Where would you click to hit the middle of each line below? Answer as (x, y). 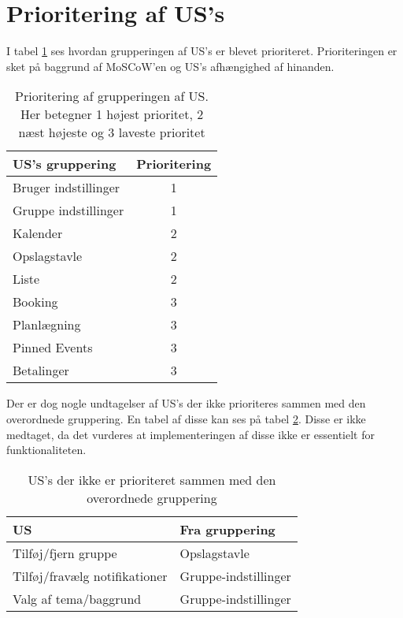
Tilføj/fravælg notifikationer (90, 575)
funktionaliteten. (46, 450)
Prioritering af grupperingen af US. (112, 96)
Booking (35, 302)
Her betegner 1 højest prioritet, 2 (112, 114)
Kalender (38, 233)
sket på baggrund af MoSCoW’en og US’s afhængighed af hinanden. (170, 66)
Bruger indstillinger (67, 188)
